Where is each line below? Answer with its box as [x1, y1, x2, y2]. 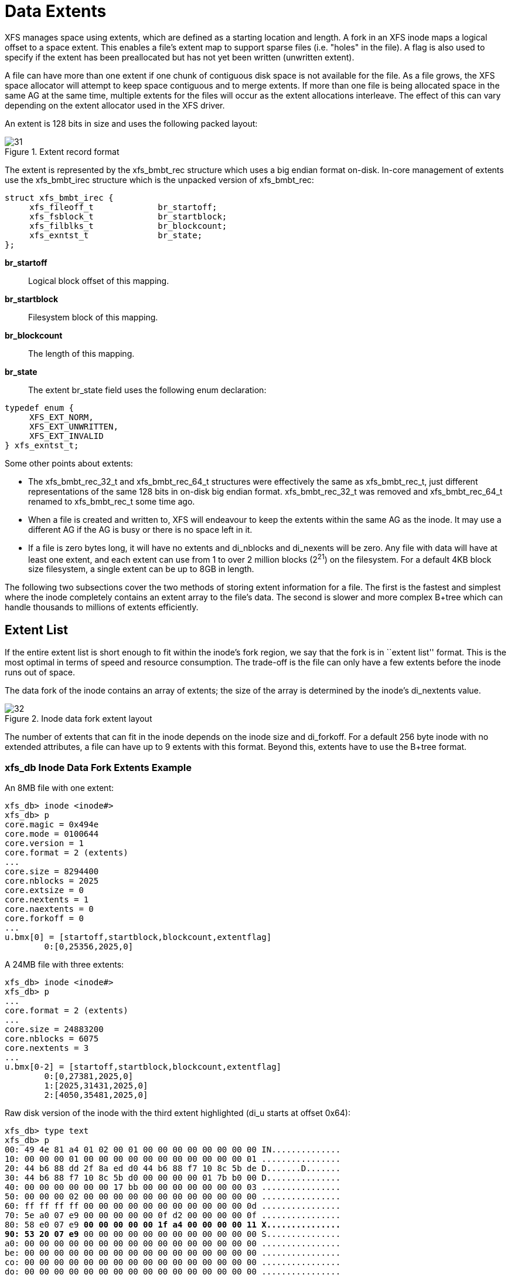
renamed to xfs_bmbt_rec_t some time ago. [28, 496, 195, 506]
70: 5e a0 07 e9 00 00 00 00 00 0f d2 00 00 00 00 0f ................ [5, 1211, 341, 1220]
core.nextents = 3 [5, 1043, 89, 1053]
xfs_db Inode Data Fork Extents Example [5, 761, 192, 773]
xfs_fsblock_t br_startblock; [29, 211, 227, 221]
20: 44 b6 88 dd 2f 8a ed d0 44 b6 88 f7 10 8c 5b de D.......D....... [5, 1164, 341, 1173]
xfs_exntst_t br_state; [29, 230, 203, 240]
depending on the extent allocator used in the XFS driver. [5, 100, 225, 110]
